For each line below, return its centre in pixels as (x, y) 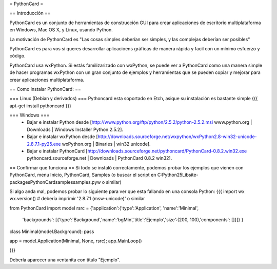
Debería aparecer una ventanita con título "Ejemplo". (65, 260)
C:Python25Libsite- (178, 175)
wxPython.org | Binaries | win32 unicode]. (106, 144)
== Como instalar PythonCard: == (45, 89)
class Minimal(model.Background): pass (52, 232)
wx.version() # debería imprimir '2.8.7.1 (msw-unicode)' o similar (77, 199)
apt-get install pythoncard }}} (41, 106)
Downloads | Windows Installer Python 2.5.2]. (75, 129)
